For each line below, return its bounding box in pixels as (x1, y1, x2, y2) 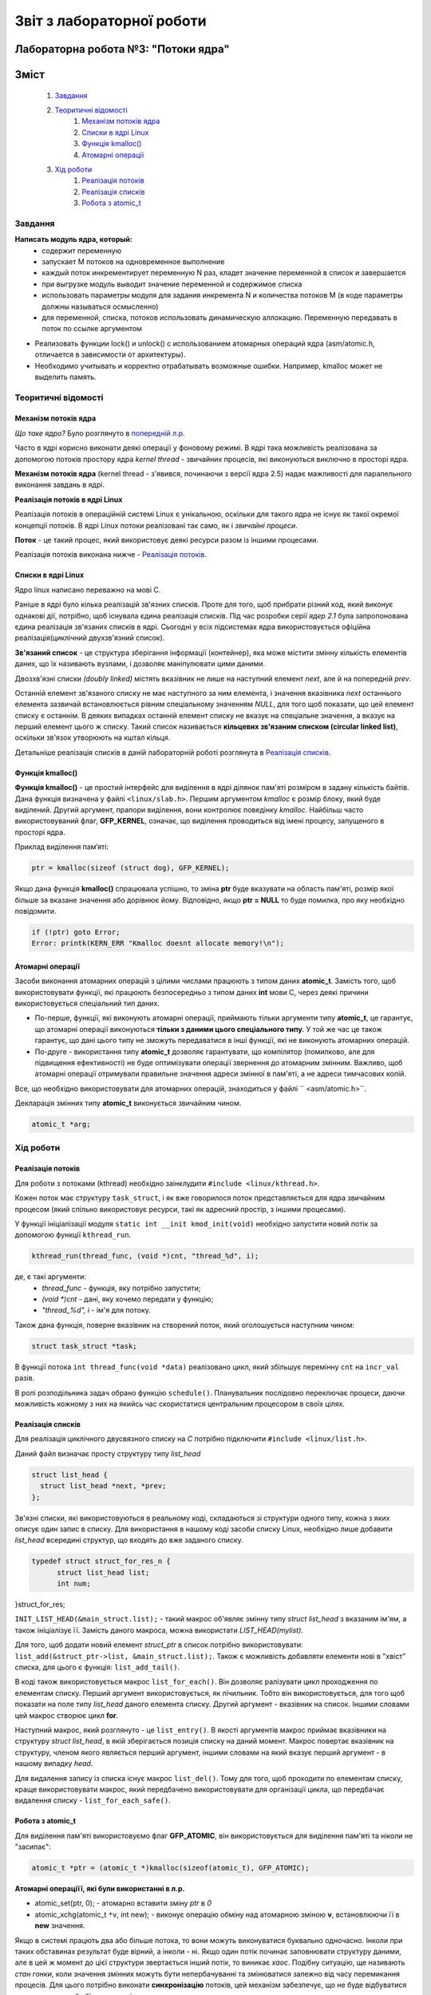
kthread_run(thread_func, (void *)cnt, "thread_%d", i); (31, 1251, 259, 1261)
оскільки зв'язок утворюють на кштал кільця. (14, 733, 171, 742)
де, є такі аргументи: (14, 1272, 87, 1282)
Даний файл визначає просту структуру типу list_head (14, 1448, 201, 1458)
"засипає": (14, 1842, 51, 1851)
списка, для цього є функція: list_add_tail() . (14, 1662, 180, 1672)
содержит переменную (42, 246, 122, 255)
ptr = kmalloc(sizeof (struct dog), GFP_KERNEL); (31, 863, 230, 873)
